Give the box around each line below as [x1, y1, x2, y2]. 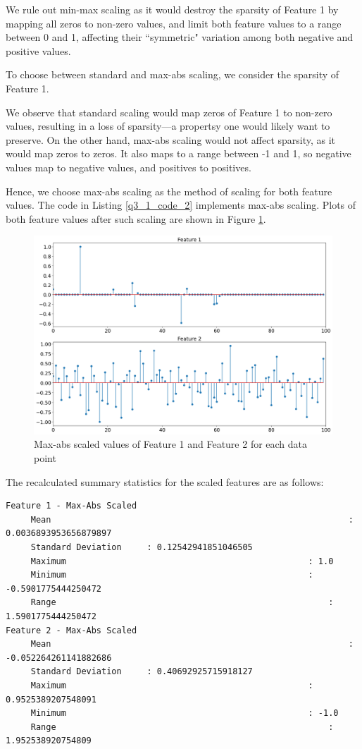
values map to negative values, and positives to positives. [6, 159, 251, 174]
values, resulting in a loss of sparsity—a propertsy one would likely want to [6, 118, 330, 133]
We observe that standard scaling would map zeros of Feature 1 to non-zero [6, 104, 332, 119]
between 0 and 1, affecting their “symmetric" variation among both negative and [6, 30, 354, 44]
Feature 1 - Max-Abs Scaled [6, 501, 137, 511]
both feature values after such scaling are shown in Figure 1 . [6, 211, 266, 226]
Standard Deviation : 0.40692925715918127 [30, 666, 253, 677]
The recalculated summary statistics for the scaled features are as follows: [6, 474, 324, 489]
